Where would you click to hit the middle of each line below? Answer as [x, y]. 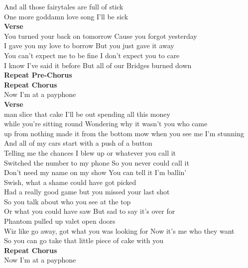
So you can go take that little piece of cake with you [84, 240]
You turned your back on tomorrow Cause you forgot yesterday [101, 36]
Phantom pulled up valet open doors [60, 221]
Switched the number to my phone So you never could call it [97, 162]
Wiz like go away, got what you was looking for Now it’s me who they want [119, 230]
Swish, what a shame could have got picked [70, 182]
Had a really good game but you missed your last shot [87, 192]
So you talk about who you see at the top [67, 201]
